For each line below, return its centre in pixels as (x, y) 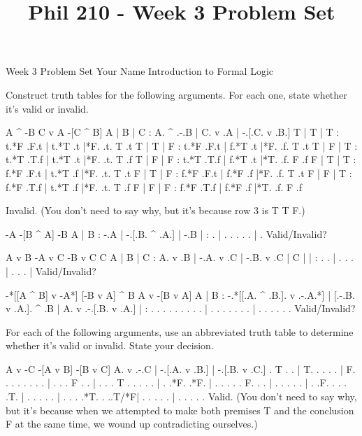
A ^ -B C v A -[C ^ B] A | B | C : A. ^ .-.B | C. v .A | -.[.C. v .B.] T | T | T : (173, 132)
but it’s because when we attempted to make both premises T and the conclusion (180, 410)
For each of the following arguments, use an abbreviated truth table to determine (180, 331)
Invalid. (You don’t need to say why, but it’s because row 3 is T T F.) (155, 210)
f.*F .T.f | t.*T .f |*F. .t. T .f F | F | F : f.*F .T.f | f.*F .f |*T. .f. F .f (154, 187)
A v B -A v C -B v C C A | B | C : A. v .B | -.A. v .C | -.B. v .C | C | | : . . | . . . (180, 257)
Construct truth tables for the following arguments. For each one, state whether (176, 94)
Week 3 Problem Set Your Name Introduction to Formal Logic (140, 71)
